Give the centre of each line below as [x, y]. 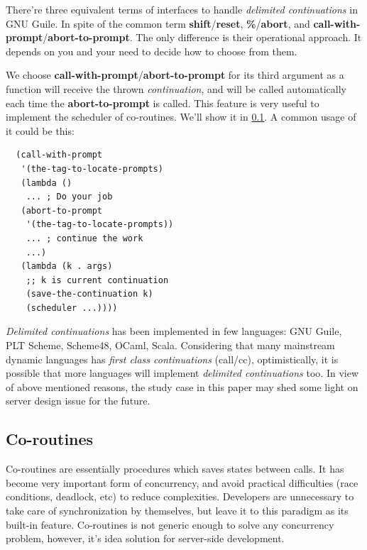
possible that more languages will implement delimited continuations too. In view [182, 373]
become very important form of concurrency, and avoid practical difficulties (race [182, 482]
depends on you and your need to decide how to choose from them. [152, 51]
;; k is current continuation [97, 280]
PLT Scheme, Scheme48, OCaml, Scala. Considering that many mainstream [170, 345]
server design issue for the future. [78, 401]
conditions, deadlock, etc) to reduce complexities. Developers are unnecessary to [180, 496]
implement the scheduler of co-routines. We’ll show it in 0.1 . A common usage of [181, 117]
